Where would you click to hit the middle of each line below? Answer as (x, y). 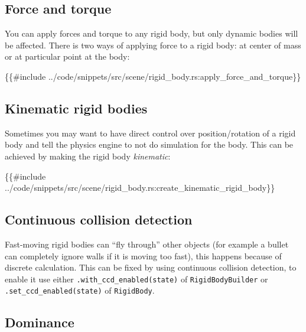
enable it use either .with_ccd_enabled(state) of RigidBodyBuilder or (136, 279)
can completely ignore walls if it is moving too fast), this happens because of (143, 255)
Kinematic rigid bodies (76, 108)
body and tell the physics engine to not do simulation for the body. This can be (149, 144)
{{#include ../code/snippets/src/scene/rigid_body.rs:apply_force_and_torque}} (153, 76)
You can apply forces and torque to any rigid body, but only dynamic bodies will (152, 33)
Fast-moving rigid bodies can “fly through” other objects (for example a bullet (147, 244)
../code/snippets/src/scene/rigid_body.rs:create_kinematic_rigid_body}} (140, 188)
